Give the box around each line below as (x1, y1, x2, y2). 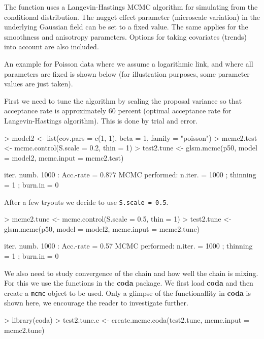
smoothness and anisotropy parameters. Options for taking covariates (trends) (4, 31, 247, 42)
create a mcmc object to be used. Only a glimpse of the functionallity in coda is (4, 287, 251, 298)
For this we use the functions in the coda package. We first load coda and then (4, 278, 253, 288)
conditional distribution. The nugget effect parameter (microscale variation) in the (4, 11, 260, 22)
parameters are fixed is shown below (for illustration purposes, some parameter (4, 68, 250, 79)
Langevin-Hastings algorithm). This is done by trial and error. (4, 115, 198, 126)
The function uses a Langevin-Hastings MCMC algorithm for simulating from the (4, 2, 258, 12)
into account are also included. (4, 41, 99, 52)
